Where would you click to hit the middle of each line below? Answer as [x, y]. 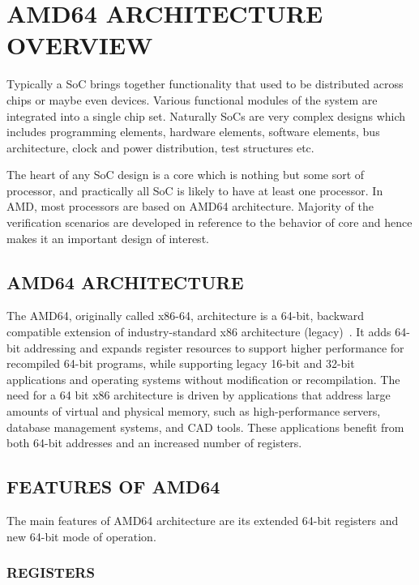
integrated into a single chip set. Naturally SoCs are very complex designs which [206, 115]
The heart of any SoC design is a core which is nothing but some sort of [186, 175]
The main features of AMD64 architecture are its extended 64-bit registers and [203, 520]
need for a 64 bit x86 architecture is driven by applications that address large [199, 395]
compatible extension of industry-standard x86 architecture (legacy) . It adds [199, 332]
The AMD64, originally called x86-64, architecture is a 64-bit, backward [186, 316]
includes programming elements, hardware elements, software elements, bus [193, 132]
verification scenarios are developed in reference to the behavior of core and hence [209, 222]
